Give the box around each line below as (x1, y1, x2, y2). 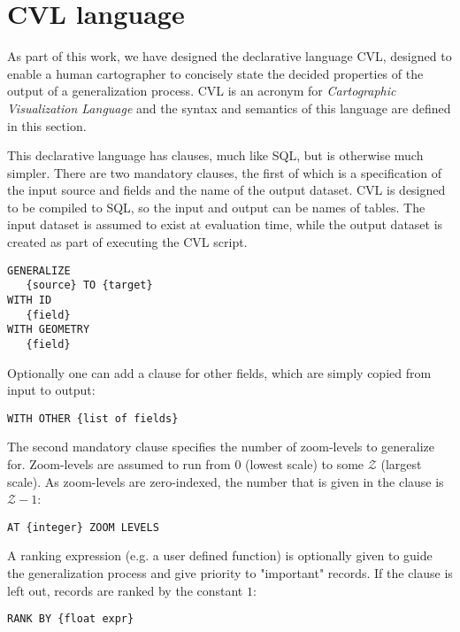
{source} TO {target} (26, 279, 153, 292)
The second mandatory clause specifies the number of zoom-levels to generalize (7, 437, 435, 456)
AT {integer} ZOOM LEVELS (7, 520, 159, 534)
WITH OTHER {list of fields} (7, 412, 179, 425)
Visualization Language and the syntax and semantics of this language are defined (7, 98, 451, 117)
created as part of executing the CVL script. (7, 233, 248, 251)
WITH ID (7, 293, 52, 306)
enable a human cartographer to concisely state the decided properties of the (7, 64, 424, 82)
